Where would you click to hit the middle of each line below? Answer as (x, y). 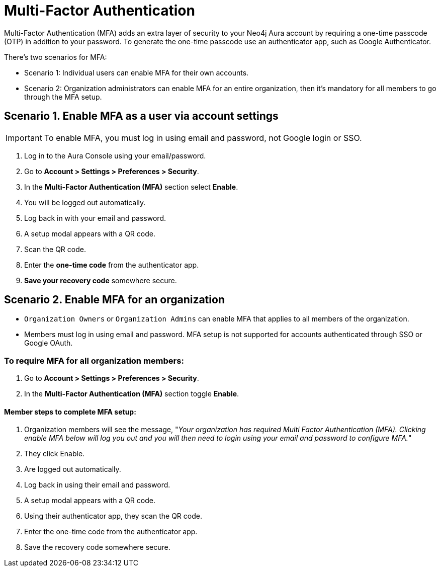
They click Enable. (55, 454)
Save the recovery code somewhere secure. (97, 547)
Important (24, 138)
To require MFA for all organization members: (94, 360)
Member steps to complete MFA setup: (70, 412)
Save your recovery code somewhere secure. (101, 280)
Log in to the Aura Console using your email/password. (115, 155)
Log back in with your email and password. (95, 218)
